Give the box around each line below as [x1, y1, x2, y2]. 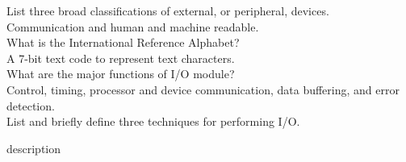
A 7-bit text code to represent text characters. [6, 49, 235, 66]
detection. [6, 97, 55, 114]
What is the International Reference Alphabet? [6, 34, 240, 51]
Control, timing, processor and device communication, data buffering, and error [6, 81, 400, 98]
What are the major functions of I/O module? [6, 65, 235, 82]
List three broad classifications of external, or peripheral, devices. [6, 2, 329, 19]
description [6, 139, 61, 156]
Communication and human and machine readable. [6, 18, 259, 35]
